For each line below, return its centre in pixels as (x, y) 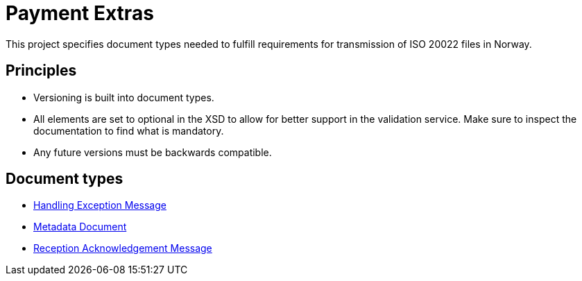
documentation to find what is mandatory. (129, 130)
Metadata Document (80, 227)
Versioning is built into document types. (124, 97)
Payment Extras (80, 13)
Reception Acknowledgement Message (123, 248)
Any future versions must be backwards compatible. (153, 152)
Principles (41, 71)
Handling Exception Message (100, 205)
